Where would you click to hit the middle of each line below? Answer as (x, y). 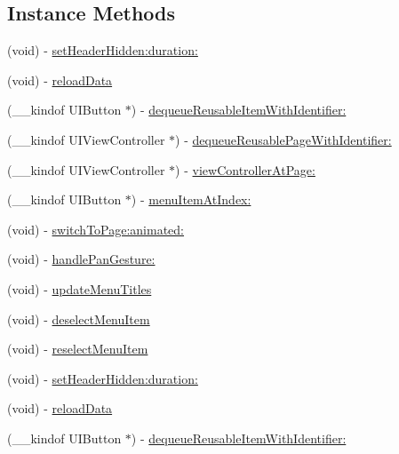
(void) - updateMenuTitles (80, 288)
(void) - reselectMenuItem (78, 349)
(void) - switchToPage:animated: (96, 229)
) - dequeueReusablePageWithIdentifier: (283, 139)
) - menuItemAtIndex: (191, 199)
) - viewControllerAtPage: (245, 169)
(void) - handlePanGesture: (81, 259)
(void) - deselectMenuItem (79, 319)
